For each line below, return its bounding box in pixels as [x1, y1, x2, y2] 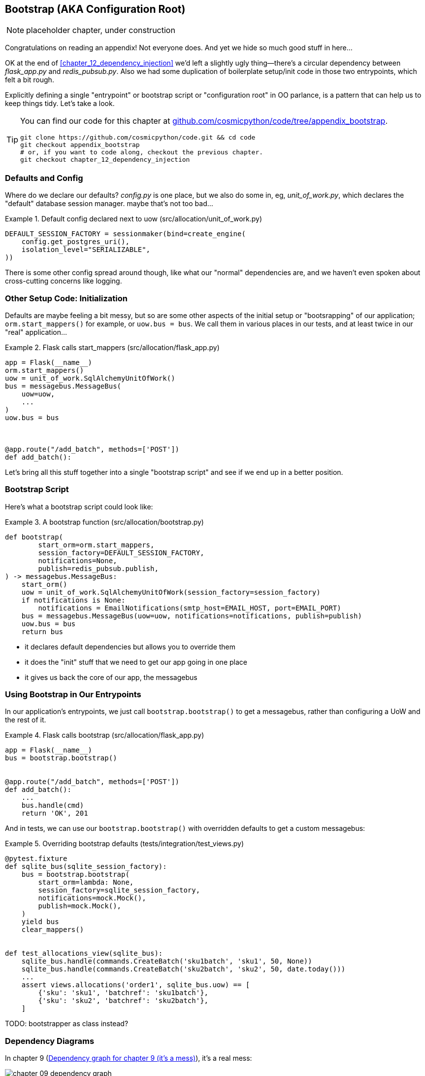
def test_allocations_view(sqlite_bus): [5, 949, 163, 958]
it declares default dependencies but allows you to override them [25, 642, 236, 651]
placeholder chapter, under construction [26, 25, 175, 36]
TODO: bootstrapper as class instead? [5, 1019, 129, 1028]
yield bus [21, 918, 59, 926]
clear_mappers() [21, 926, 84, 934]
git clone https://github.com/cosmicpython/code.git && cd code [20, 134, 256, 142]
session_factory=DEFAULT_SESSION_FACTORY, [38, 548, 204, 557]
